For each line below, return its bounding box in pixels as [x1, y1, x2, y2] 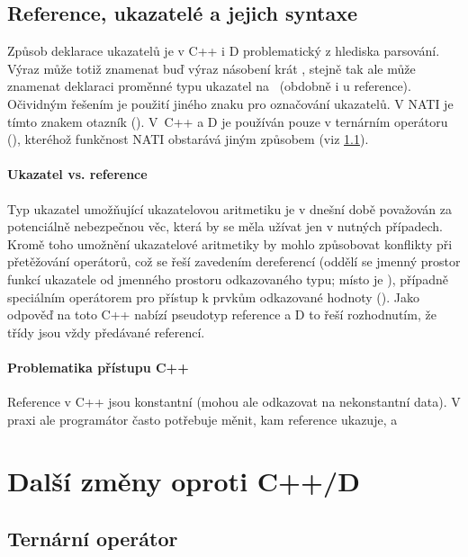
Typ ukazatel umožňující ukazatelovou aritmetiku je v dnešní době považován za [7, 199, 453, 218]
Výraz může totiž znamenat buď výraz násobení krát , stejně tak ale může [7, 58, 416, 77]
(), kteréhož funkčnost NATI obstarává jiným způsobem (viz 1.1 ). [7, 130, 369, 148]
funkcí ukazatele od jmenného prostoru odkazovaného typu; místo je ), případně [7, 269, 448, 288]
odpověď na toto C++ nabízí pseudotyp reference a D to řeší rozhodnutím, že [7, 305, 436, 324]
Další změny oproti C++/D [7, 463, 360, 499]
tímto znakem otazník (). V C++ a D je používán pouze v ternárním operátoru [7, 112, 448, 130]
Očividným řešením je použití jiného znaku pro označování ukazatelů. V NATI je [7, 94, 454, 112]
